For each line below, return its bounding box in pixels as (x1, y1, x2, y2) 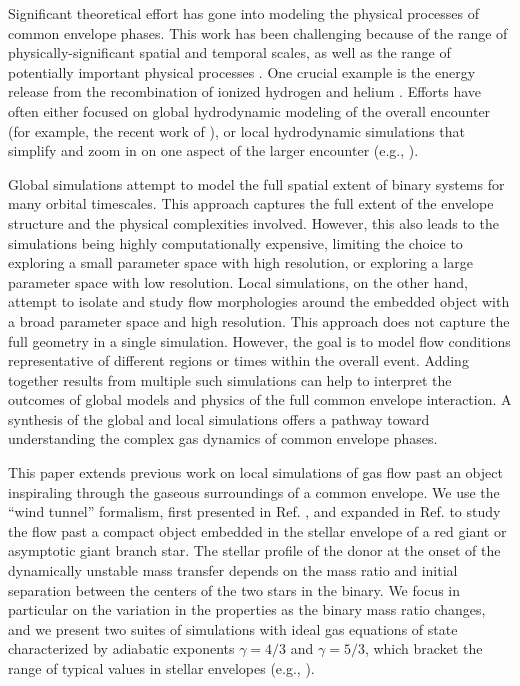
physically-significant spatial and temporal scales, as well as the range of (8, 42, 451, 63)
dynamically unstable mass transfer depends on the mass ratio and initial (8, 560, 458, 581)
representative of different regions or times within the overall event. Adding (8, 350, 469, 371)
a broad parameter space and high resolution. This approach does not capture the (8, 310, 510, 331)
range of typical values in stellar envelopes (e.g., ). (8, 658, 315, 678)
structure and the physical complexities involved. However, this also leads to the (8, 212, 499, 233)
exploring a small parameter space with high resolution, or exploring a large (8, 252, 473, 273)
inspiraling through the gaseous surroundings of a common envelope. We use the (8, 481, 500, 502)
